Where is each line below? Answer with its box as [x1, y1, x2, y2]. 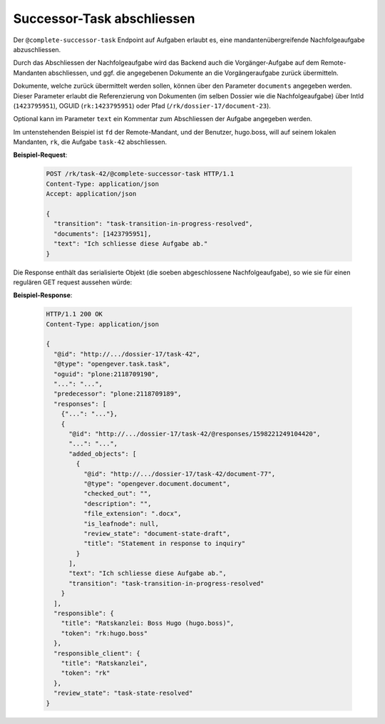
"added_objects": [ [68, 450, 137, 457]
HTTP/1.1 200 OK [46, 310, 103, 319]
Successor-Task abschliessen [13, 11, 195, 26]
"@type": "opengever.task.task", [53, 360, 170, 368]
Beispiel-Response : [13, 291, 73, 299]
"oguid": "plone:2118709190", [53, 370, 160, 378]
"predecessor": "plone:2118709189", [53, 390, 182, 398]
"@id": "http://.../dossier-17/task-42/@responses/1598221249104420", [68, 430, 321, 438]
